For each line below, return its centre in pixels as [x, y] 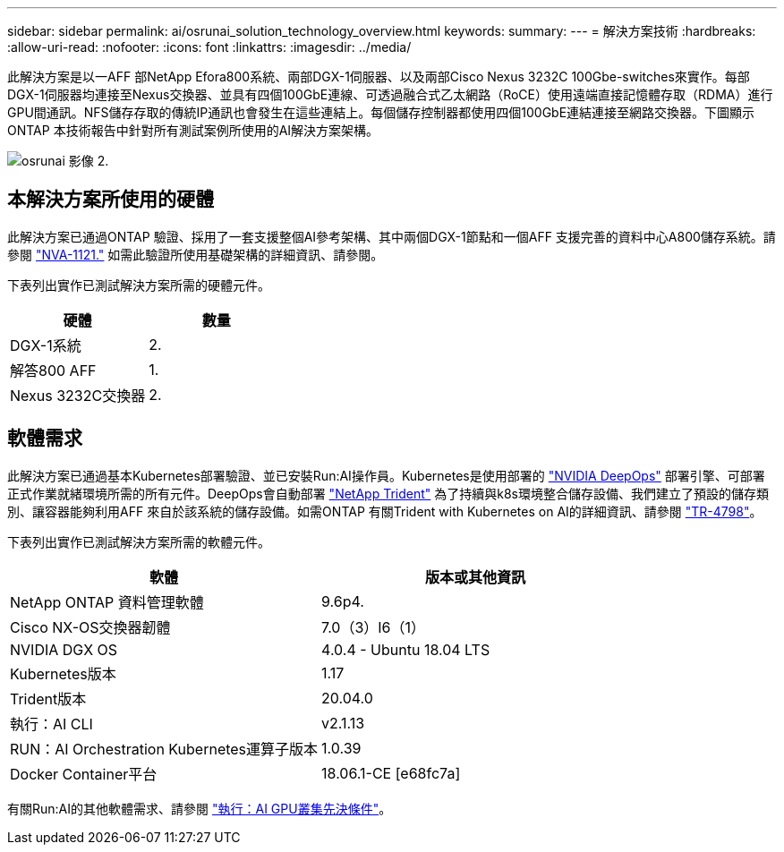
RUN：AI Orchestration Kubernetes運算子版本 [164, 749]
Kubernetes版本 [63, 673]
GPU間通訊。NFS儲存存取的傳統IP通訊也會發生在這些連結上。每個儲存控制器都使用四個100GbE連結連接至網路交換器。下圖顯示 [381, 112]
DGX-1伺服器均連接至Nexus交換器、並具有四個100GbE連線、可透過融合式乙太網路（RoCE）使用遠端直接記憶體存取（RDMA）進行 [390, 94]
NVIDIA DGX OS [64, 649]
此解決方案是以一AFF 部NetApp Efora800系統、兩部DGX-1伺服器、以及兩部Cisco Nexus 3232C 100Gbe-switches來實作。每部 [379, 77]
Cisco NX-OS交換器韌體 [90, 627]
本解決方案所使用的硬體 [111, 200]
